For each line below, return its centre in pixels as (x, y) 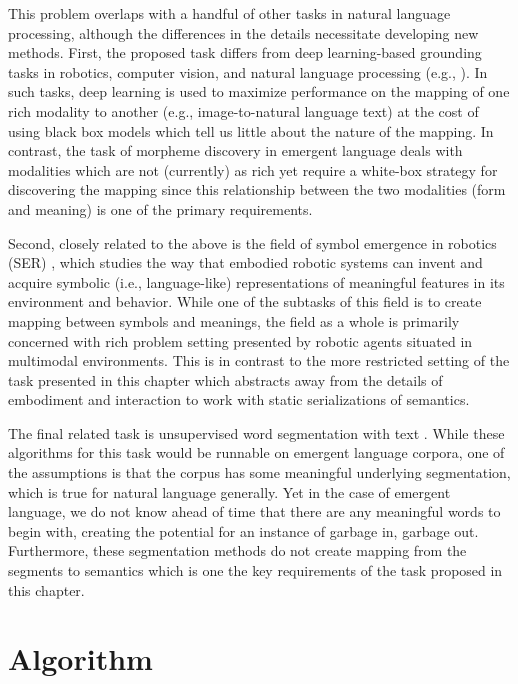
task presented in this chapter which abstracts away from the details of (225, 379)
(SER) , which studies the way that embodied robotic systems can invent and (245, 262)
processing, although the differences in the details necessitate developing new (243, 32)
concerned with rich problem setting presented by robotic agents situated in (240, 340)
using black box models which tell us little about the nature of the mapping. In (251, 130)
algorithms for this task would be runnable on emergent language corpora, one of (256, 452)
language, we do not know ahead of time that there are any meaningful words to (254, 511)
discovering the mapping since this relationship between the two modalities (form (257, 189)
